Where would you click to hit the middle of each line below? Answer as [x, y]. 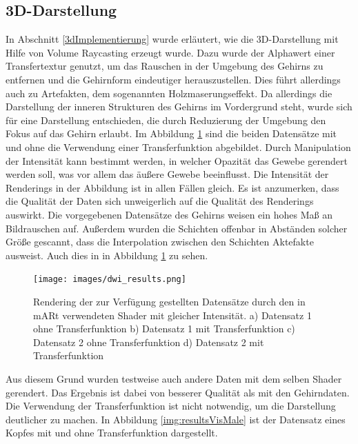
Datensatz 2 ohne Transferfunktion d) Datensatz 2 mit [149, 342]
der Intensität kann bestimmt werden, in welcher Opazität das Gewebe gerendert [177, 160]
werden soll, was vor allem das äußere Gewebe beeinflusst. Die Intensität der [167, 174]
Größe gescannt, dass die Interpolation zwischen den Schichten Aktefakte [160, 242]
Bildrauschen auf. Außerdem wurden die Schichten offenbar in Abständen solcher [177, 228]
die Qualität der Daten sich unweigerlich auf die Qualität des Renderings [160, 201]
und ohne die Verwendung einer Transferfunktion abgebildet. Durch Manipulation [178, 147]
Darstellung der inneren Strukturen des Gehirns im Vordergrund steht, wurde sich [179, 107]
